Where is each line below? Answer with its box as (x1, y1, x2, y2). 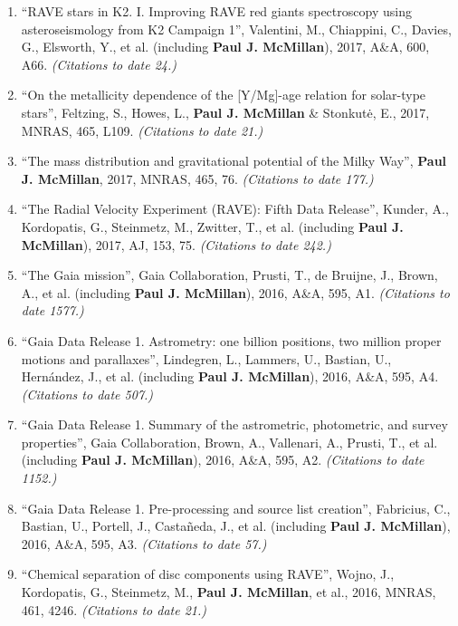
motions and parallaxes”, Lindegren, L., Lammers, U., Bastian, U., (21, 349, 392, 368)
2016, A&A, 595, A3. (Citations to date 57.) (21, 534, 267, 553)
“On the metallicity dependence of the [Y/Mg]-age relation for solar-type (21, 85, 426, 104)
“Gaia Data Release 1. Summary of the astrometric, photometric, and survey (21, 415, 448, 434)
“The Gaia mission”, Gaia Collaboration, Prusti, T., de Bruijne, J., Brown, (21, 265, 438, 284)
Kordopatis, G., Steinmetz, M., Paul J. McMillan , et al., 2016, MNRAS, (21, 583, 436, 602)
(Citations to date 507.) (21, 384, 154, 403)
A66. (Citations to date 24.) (21, 54, 177, 73)
